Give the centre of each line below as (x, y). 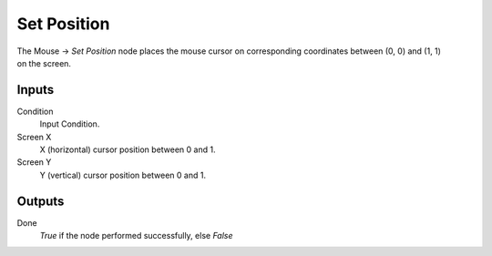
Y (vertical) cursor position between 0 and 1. (123, 175)
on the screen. (44, 63)
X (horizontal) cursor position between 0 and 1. (128, 149)
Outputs (41, 201)
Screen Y (34, 162)
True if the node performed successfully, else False (136, 236)
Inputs (36, 90)
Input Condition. (70, 124)
